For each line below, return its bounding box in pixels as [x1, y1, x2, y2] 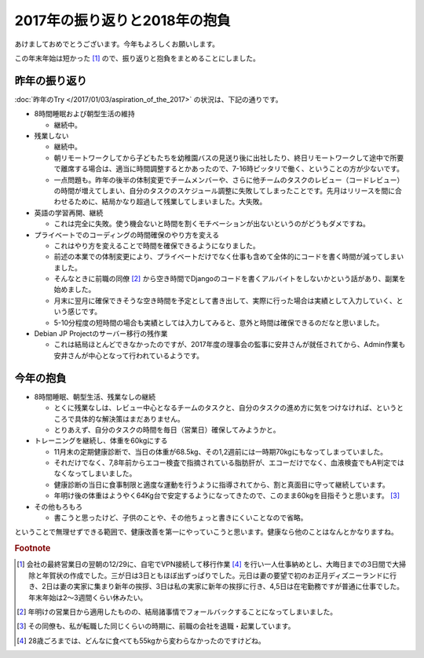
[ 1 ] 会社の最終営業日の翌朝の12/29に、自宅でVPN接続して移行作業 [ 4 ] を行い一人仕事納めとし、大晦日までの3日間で [16, 560, 393, 569]
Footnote [14, 543, 51, 554]
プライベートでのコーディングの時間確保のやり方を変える [34, 230, 220, 239]
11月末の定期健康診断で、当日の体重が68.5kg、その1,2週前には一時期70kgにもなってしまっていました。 [53, 447, 388, 456]
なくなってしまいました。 [53, 469, 137, 478]
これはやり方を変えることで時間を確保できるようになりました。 [53, 240, 260, 250]
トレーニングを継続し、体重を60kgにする [34, 436, 168, 445]
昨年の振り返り [14, 74, 87, 87]
